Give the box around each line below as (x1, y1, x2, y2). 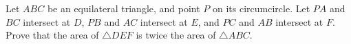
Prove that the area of (6, 28, 99, 42)
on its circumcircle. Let (213, 1, 310, 15)
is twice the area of (136, 28, 216, 42)
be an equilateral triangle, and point (47, 1, 200, 15)
